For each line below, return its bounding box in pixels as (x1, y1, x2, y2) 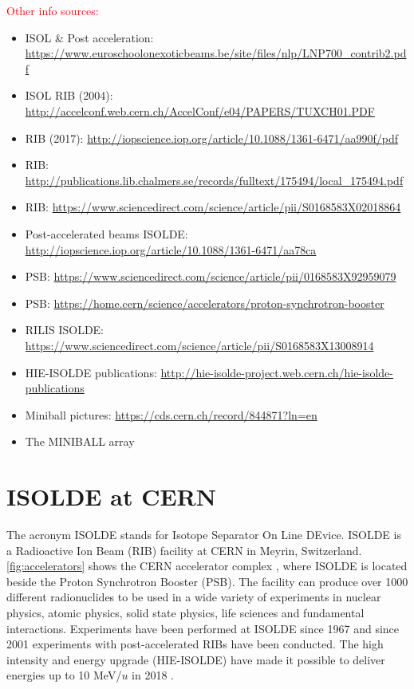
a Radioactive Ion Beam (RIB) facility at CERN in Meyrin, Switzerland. (6, 541, 362, 558)
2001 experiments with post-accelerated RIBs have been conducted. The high (6, 636, 384, 652)
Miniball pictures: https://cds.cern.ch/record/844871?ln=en (25, 406, 317, 423)
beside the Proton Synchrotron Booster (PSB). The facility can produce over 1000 (6, 573, 408, 589)
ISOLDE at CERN (6, 480, 216, 513)
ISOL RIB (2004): (25, 87, 113, 104)
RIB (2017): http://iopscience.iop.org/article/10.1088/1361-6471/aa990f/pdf (25, 129, 399, 146)
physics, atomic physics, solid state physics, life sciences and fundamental (6, 604, 365, 620)
